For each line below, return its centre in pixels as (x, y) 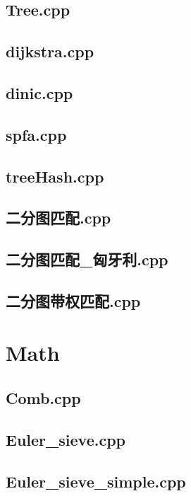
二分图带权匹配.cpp (73, 300)
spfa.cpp (36, 134)
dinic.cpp (39, 92)
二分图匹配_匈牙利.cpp (87, 259)
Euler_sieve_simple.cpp (96, 481)
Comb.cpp (43, 398)
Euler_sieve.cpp (66, 439)
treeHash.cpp (55, 176)
